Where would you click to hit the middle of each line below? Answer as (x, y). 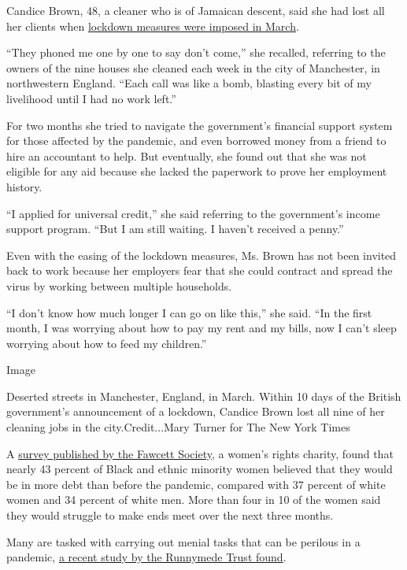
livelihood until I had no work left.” (91, 98)
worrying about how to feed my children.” (107, 343)
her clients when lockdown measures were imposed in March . (153, 26)
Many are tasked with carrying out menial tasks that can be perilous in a (183, 541)
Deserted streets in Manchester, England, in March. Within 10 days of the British (204, 396)
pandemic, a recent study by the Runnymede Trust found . (146, 557)
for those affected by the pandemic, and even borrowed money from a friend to (196, 141)
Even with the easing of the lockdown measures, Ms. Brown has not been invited (202, 255)
